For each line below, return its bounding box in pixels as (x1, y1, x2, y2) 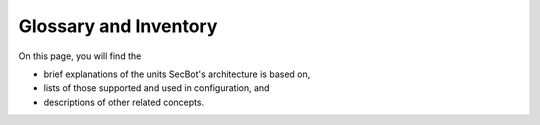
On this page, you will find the (18, 50, 142, 62)
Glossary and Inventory (18, 15, 218, 37)
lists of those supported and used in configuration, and (43, 82, 270, 94)
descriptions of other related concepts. (43, 96, 205, 108)
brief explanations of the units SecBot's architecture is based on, (43, 68, 311, 80)
